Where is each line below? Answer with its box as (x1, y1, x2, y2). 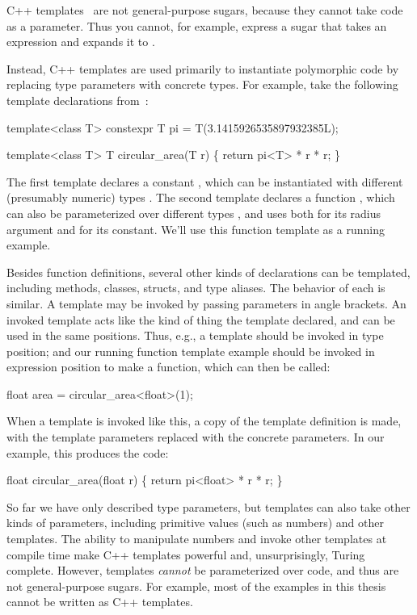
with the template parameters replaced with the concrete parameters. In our (6, 429, 385, 446)
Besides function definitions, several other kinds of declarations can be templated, (6, 263, 411, 280)
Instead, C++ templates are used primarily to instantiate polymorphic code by (6, 60, 399, 77)
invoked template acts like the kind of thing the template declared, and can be (6, 311, 395, 328)
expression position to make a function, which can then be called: (6, 358, 331, 375)
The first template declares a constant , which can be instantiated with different (6, 173, 403, 190)
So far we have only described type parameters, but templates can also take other (6, 498, 411, 515)
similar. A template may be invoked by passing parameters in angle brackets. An (6, 295, 406, 312)
